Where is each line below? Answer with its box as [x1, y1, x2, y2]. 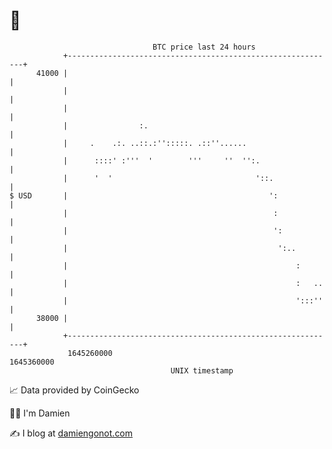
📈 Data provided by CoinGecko [9, 384, 140, 396]
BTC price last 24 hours [152, 42, 256, 52]
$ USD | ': [9, 190, 279, 201]
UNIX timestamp [170, 365, 234, 376]
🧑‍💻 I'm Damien [9, 407, 71, 419]
